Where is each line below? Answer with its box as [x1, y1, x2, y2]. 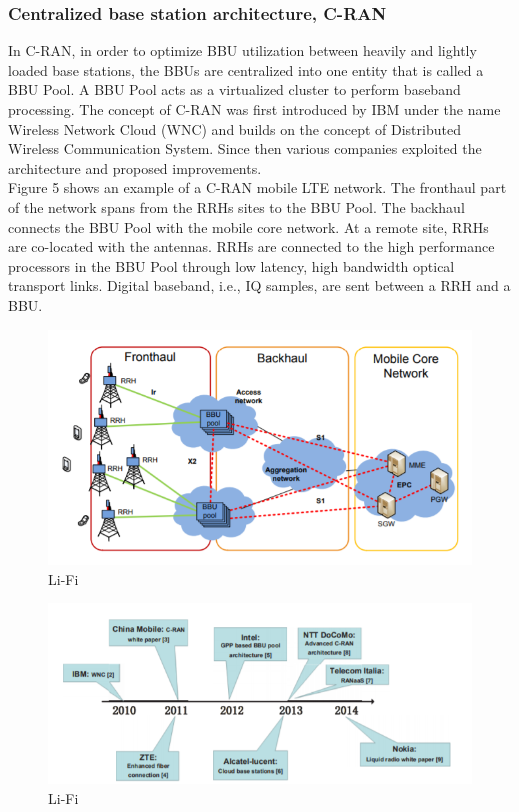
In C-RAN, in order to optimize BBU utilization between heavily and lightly [8, 40, 477, 61]
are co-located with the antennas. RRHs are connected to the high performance [8, 236, 495, 257]
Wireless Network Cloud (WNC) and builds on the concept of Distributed [8, 118, 461, 139]
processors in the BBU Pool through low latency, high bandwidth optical [8, 255, 455, 276]
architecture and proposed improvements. [8, 157, 262, 178]
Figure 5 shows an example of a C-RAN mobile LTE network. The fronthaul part [8, 177, 507, 198]
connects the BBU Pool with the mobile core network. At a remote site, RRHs [8, 216, 489, 237]
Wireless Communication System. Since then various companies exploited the [8, 138, 482, 159]
